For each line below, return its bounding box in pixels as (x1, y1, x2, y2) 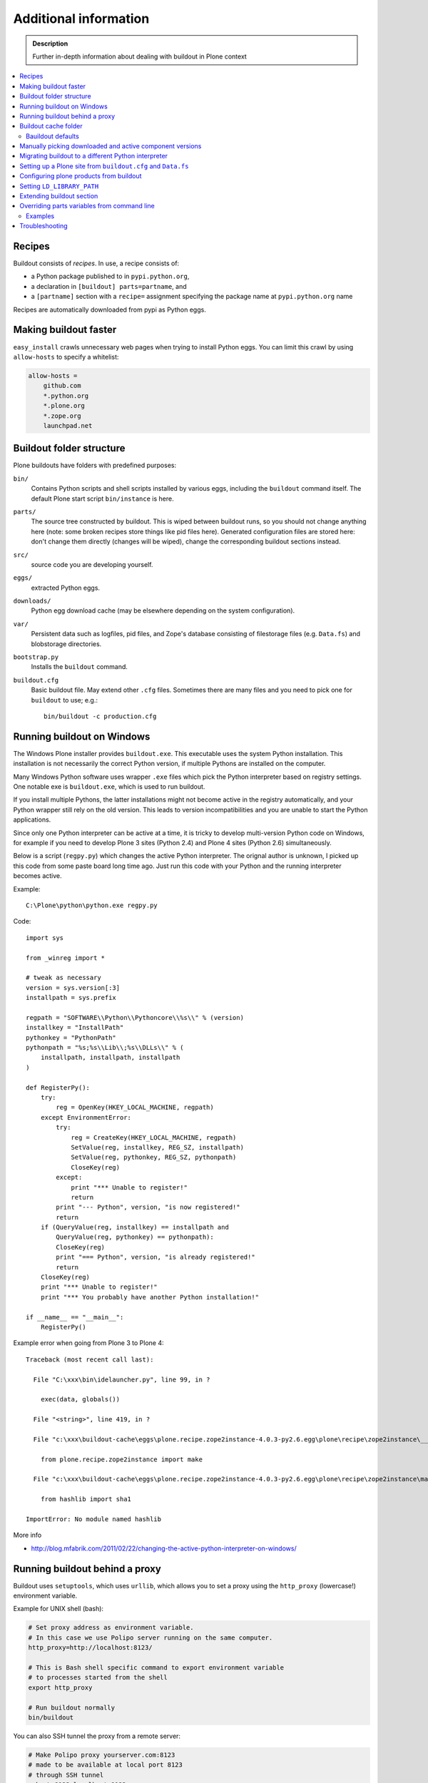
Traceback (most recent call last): (26, 1355, 154, 1364)
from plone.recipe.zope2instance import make (40, 1455, 203, 1463)
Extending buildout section (19, 192, 98, 200)
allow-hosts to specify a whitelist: (13, 352, 119, 361)
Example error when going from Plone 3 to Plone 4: (13, 1339, 164, 1347)
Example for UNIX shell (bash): (13, 1605, 103, 1613)
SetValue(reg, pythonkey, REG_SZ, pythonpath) (71, 1153, 237, 1162)
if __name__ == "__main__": (26, 1313, 124, 1321)
